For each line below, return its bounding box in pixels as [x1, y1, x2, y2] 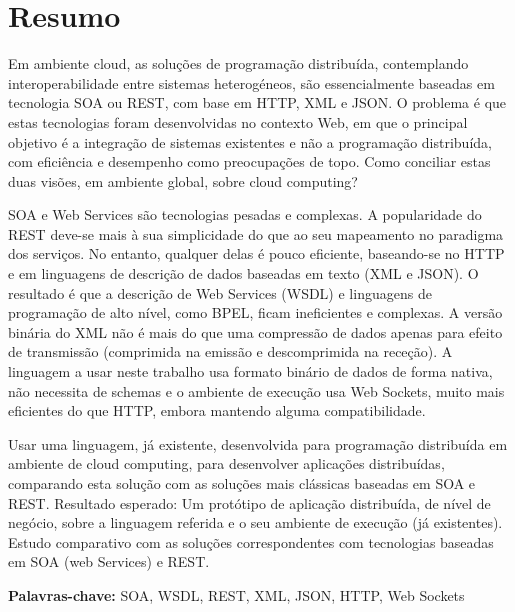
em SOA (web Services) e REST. [8, 551, 210, 572]
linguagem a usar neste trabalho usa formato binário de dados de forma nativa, [8, 361, 493, 382]
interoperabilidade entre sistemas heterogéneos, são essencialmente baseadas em [8, 72, 495, 93]
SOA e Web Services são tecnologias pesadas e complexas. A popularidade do [8, 204, 482, 225]
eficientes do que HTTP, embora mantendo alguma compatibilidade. [8, 400, 426, 421]
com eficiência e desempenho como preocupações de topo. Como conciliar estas [8, 151, 491, 172]
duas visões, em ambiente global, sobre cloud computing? [8, 170, 358, 191]
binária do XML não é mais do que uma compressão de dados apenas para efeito [8, 321, 503, 342]
